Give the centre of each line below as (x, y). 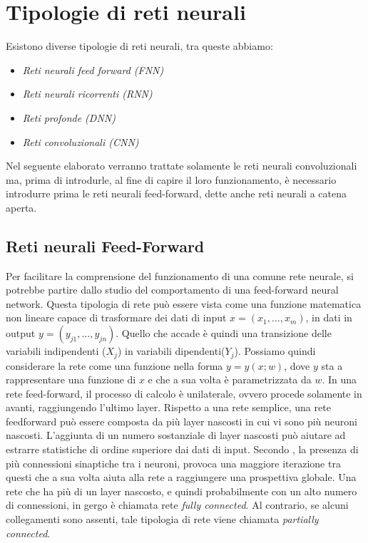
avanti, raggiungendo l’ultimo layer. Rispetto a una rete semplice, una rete (168, 407)
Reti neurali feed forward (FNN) (93, 69)
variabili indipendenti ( (56, 351)
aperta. (21, 207)
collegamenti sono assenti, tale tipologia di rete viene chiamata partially (162, 519)
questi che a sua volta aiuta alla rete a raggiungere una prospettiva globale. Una (181, 477)
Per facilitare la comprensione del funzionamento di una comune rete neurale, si (180, 275)
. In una (339, 379)
